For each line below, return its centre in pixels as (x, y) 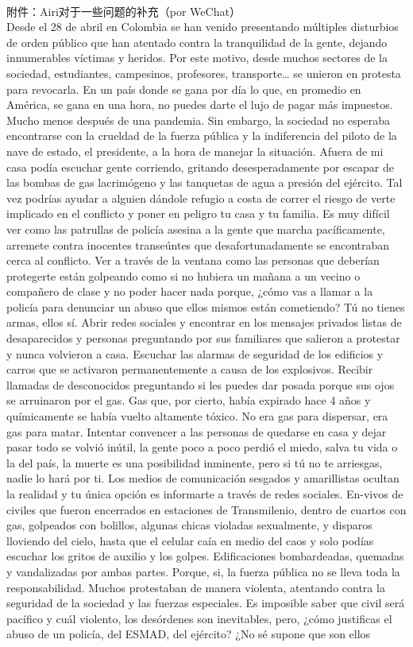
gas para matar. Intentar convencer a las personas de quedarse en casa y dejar (197, 431)
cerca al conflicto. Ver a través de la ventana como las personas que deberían (193, 260)
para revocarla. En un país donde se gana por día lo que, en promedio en (184, 89)
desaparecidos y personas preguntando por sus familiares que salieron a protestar (203, 338)
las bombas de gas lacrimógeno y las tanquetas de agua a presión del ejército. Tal (205, 182)
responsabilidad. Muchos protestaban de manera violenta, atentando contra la (196, 587)
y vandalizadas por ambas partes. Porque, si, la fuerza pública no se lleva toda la (203, 571)
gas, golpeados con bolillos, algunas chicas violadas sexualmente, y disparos (189, 525)
